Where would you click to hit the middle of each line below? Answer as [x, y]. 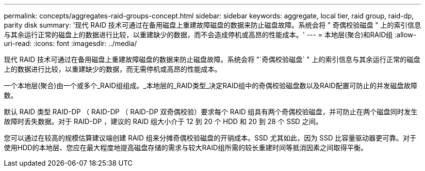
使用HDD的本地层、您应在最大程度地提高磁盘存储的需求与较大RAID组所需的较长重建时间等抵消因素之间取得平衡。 [186, 148]
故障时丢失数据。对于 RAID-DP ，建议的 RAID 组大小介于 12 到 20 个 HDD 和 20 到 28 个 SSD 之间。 [163, 121]
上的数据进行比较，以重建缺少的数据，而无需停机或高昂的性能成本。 [113, 69]
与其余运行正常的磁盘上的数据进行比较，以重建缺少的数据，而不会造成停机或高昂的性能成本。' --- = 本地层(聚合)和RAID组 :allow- [210, 35]
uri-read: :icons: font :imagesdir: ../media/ [70, 43]
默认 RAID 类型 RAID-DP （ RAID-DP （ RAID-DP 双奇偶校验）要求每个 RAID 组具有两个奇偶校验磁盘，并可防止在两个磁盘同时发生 [211, 112]
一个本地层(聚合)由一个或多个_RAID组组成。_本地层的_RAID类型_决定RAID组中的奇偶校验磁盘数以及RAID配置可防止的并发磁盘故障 [211, 85]
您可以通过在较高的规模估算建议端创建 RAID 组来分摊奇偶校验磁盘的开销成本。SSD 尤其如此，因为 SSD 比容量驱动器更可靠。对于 [210, 138]
